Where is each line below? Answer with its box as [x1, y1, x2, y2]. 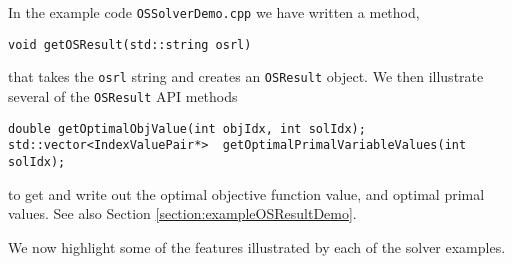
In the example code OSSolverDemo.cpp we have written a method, [8, 2, 420, 22]
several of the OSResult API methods [8, 85, 238, 106]
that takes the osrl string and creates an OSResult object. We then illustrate [8, 66, 484, 87]
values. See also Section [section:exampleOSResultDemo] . [8, 203, 357, 224]
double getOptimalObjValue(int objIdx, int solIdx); [8, 121, 366, 136]
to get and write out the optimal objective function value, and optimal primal [8, 183, 485, 204]
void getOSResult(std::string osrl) [8, 37, 252, 52]
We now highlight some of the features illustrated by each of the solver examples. [8, 236, 506, 257]
